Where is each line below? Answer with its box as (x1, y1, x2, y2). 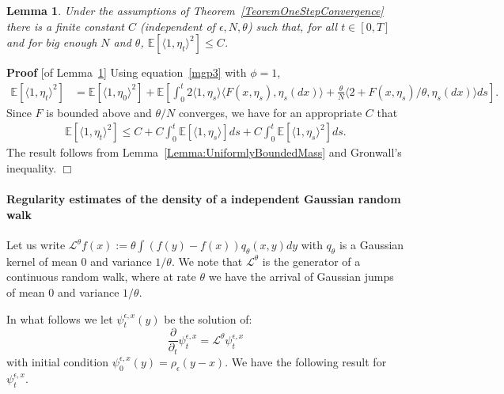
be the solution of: (164, 310, 252, 327)
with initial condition (6, 353, 109, 369)
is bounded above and (46, 104, 152, 120)
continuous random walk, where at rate (6, 268, 196, 285)
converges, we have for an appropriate (178, 104, 362, 120)
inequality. (6, 160, 57, 176)
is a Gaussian (339, 237, 404, 253)
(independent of (140, 17, 215, 34)
